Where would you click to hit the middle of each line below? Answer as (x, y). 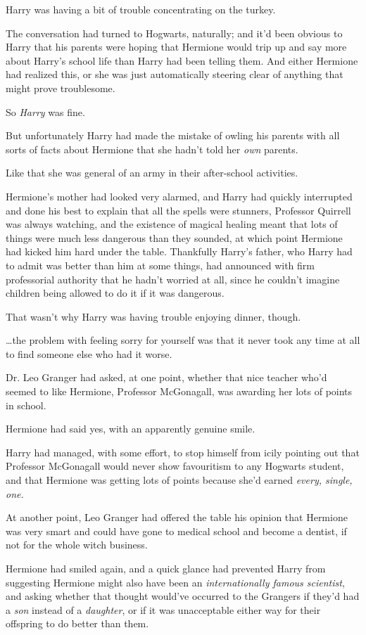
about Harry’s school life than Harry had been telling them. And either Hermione (182, 60)
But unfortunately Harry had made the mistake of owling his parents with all (173, 135)
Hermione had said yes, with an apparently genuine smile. (131, 429)
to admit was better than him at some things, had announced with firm (160, 265)
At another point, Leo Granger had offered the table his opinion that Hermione (177, 517)
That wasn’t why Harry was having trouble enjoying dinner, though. (153, 316)
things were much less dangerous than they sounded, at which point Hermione (174, 237)
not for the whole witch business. (77, 545)
